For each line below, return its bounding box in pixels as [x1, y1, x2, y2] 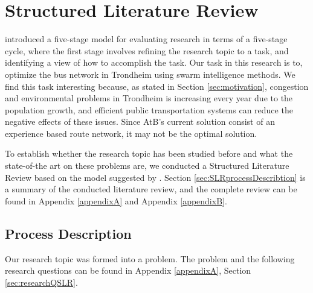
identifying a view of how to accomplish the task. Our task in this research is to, [5, 56, 303, 69]
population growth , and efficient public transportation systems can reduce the [5, 103, 293, 116]
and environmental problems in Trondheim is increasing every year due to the [5, 92, 293, 104]
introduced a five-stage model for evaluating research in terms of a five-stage [5, 33, 288, 45]
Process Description [5, 224, 132, 242]
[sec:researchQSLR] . [5, 276, 78, 288]
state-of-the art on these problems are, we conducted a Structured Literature [5, 159, 289, 172]
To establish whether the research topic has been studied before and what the [5, 147, 293, 160]
